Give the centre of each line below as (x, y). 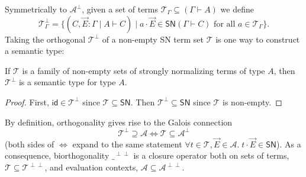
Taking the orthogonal (45, 39)
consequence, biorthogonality (57, 155)
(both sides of (30, 144)
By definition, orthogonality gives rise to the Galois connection (119, 122)
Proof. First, (27, 102)
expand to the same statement (127, 144)
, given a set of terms (120, 9)
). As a (289, 144)
